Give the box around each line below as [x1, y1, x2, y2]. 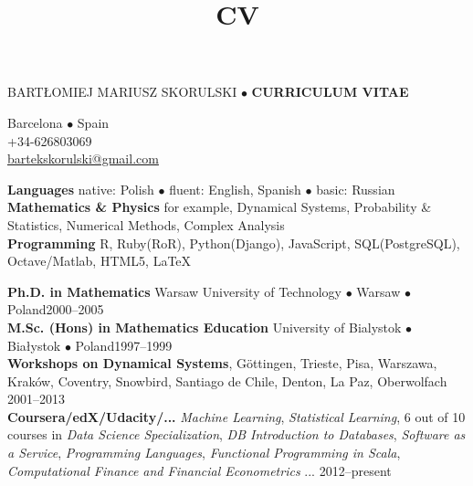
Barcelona [7, 112, 63, 132]
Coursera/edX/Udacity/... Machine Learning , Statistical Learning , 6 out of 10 [7, 407, 466, 426]
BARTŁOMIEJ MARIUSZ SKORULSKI [7, 82, 237, 101]
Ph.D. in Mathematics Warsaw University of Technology [7, 281, 342, 301]
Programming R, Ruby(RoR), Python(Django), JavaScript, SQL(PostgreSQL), [7, 233, 460, 252]
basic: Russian [316, 179, 395, 198]
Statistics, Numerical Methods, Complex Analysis [7, 215, 285, 234]
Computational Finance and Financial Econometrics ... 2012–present [7, 460, 392, 480]
